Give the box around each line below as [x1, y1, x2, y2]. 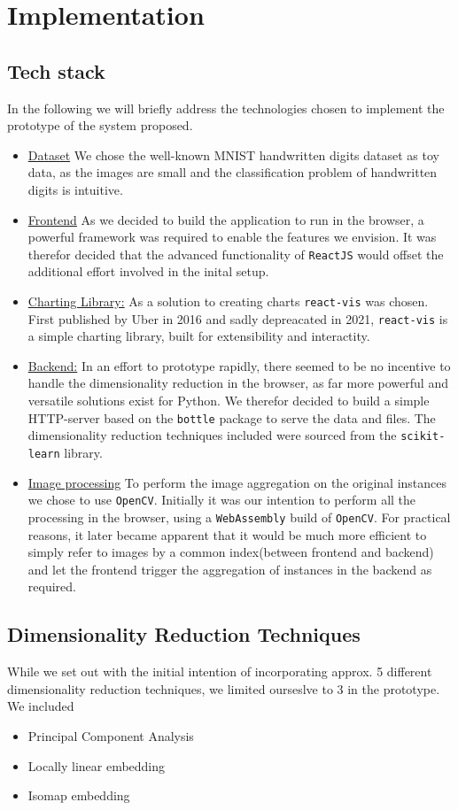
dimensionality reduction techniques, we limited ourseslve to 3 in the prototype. [7, 679, 440, 698]
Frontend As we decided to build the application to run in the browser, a [27, 210, 424, 228]
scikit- [400, 430, 446, 444]
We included [7, 697, 74, 715]
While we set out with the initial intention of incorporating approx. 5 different [7, 662, 432, 681]
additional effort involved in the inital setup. [27, 262, 269, 281]
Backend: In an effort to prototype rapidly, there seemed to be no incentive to [27, 356, 451, 374]
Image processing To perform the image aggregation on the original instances [27, 473, 447, 491]
